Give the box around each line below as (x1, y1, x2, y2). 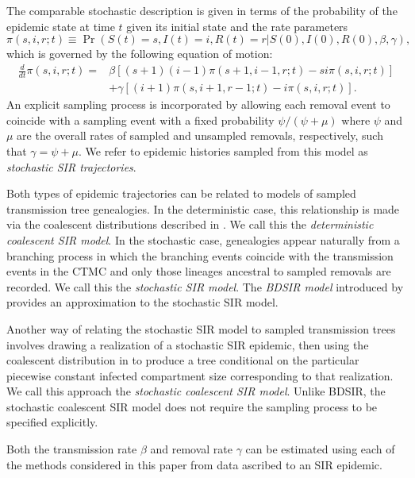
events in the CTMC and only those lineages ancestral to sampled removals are (6, 263, 391, 279)
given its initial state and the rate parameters (126, 17, 348, 34)
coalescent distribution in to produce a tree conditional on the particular (6, 352, 359, 368)
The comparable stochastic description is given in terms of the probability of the (6, 2, 398, 18)
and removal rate (150, 441, 233, 457)
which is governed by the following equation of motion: (6, 45, 273, 62)
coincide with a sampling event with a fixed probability (6, 111, 275, 128)
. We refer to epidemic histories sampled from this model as (78, 142, 368, 159)
